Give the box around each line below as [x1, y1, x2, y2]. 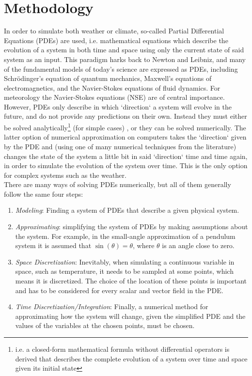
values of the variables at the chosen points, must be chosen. [15, 320, 195, 330]
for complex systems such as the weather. [4, 170, 126, 180]
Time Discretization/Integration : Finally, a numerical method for [15, 301, 208, 312]
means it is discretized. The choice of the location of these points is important [15, 276, 247, 286]
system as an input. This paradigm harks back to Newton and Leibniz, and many [4, 54, 246, 64]
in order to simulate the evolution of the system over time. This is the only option [4, 160, 248, 171]
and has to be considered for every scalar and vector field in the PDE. [15, 285, 223, 295]
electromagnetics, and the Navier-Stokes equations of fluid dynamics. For [4, 82, 220, 93]
